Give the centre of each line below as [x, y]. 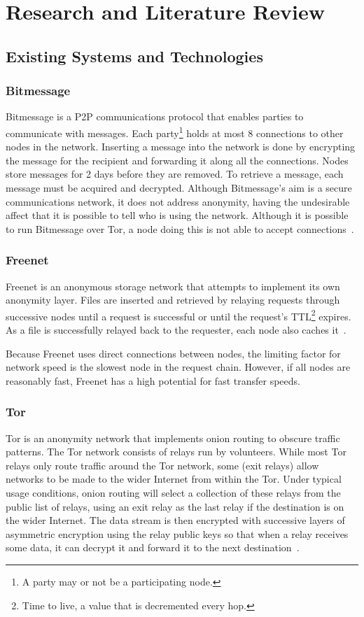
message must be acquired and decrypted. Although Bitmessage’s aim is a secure [179, 187]
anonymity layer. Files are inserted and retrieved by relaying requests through [173, 300]
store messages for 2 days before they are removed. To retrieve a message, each [175, 174]
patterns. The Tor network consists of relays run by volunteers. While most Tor [176, 452]
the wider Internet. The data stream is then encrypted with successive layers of [175, 520]
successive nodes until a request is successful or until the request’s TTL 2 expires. [178, 315]
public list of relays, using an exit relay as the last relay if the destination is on [175, 506]
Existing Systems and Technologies [134, 56]
